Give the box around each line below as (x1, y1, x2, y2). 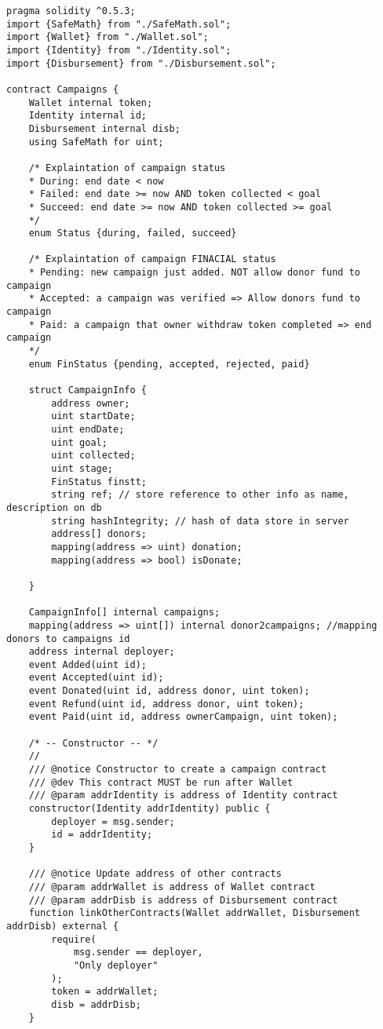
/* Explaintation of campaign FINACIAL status (28, 254, 276, 265)
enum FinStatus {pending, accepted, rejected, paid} (28, 358, 310, 370)
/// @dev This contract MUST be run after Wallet (28, 776, 294, 788)
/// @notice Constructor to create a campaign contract (28, 764, 327, 775)
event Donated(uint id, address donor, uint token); (28, 685, 310, 697)
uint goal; (51, 436, 108, 448)
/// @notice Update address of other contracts (28, 868, 282, 880)
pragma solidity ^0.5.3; (6, 5, 136, 16)
